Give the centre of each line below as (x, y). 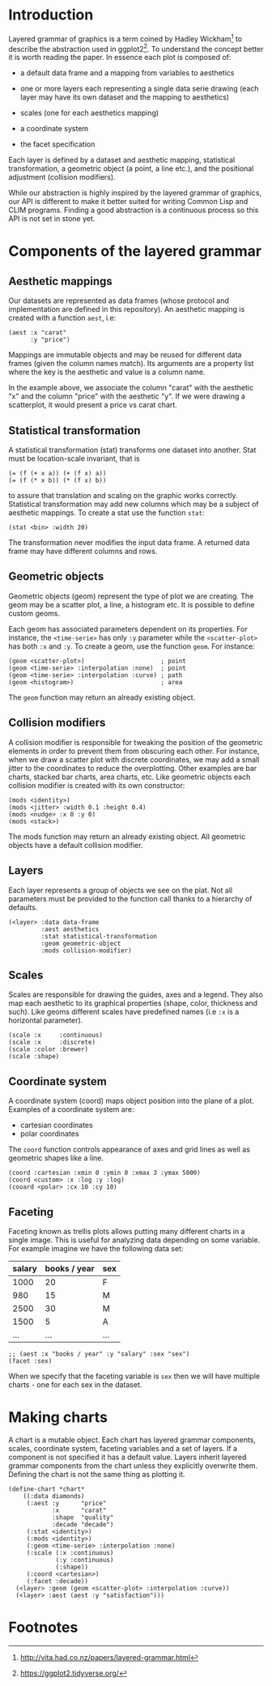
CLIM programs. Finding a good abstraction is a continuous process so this (134, 210)
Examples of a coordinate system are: (71, 1109)
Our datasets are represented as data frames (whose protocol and (119, 300)
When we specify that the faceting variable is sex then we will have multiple (134, 1376)
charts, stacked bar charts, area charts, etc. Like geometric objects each (130, 777)
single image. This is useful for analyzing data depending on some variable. (134, 1240)
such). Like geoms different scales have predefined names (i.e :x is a (124, 1012)
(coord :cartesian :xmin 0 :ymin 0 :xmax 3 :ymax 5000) (104, 1173)
